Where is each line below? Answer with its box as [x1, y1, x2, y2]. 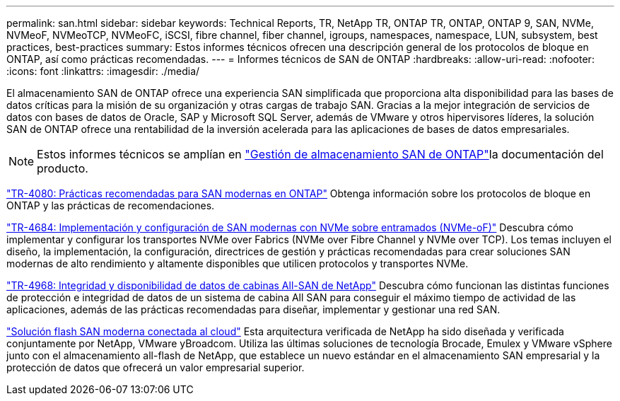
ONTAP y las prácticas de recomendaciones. [6, 199, 215, 211]
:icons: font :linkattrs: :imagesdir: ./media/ [6, 65, 200, 77]
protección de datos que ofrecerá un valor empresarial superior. [6, 361, 305, 373]
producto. [37, 161, 88, 175]
